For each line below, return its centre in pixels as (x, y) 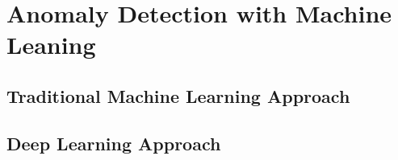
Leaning (51, 45)
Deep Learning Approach (114, 143)
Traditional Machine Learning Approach (178, 95)
